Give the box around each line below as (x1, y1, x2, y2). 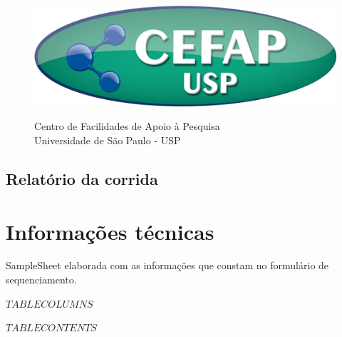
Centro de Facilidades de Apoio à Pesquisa (34, 119, 220, 134)
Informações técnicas (6, 216, 214, 246)
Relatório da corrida (6, 167, 158, 189)
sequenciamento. (6, 272, 77, 287)
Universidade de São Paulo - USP (34, 132, 181, 147)
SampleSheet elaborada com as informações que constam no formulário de (6, 258, 329, 273)
